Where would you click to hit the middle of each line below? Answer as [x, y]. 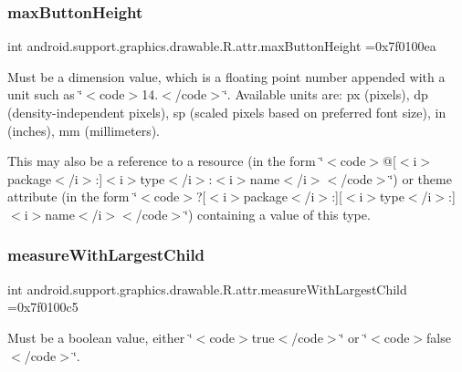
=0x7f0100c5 [43, 307]
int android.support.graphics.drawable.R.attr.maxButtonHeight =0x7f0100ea [222, 46]
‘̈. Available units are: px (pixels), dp [325, 94]
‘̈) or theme [420, 178]
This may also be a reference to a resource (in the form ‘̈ [166, 161]
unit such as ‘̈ [45, 94]
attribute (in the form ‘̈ [73, 196]
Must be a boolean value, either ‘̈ [100, 337]
